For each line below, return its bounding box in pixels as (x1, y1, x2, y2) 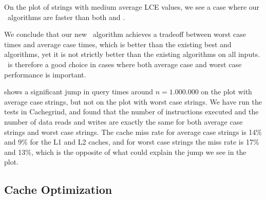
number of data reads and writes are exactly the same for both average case (4, 116, 243, 127)
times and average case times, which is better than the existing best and (4, 38, 232, 49)
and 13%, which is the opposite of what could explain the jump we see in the (4, 146, 246, 157)
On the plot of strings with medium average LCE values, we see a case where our (4, 2, 260, 12)
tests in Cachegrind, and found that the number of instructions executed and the (4, 106, 259, 117)
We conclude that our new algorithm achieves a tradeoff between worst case (4, 29, 246, 39)
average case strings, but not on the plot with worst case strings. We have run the (4, 96, 262, 107)
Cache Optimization (4, 182, 112, 197)
